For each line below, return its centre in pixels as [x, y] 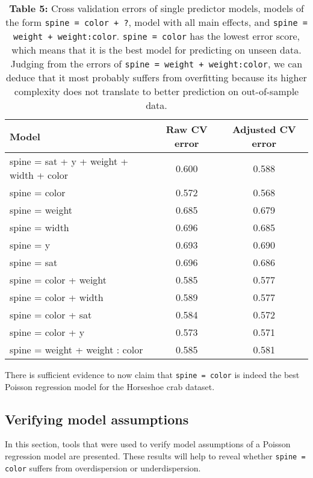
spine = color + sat [51, 315]
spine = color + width [57, 297]
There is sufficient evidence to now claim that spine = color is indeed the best [152, 374]
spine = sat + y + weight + [69, 161]
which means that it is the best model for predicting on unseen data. [156, 50]
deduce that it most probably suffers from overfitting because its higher [156, 77]
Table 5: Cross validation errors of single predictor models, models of [156, 8]
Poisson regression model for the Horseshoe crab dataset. [110, 386]
